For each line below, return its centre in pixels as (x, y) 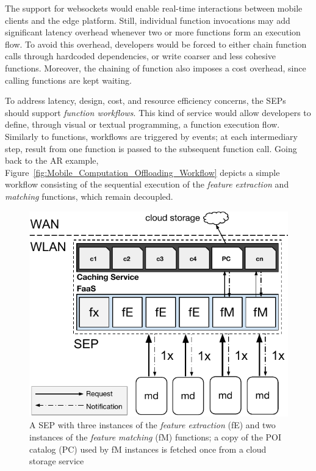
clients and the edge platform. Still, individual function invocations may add (148, 20)
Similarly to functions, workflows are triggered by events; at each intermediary (152, 136)
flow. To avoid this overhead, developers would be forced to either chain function (156, 44)
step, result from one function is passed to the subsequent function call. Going (151, 148)
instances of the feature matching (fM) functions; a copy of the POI (156, 437)
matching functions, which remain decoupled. (89, 196)
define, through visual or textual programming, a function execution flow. (142, 124)
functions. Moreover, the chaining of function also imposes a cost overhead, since (156, 68)
